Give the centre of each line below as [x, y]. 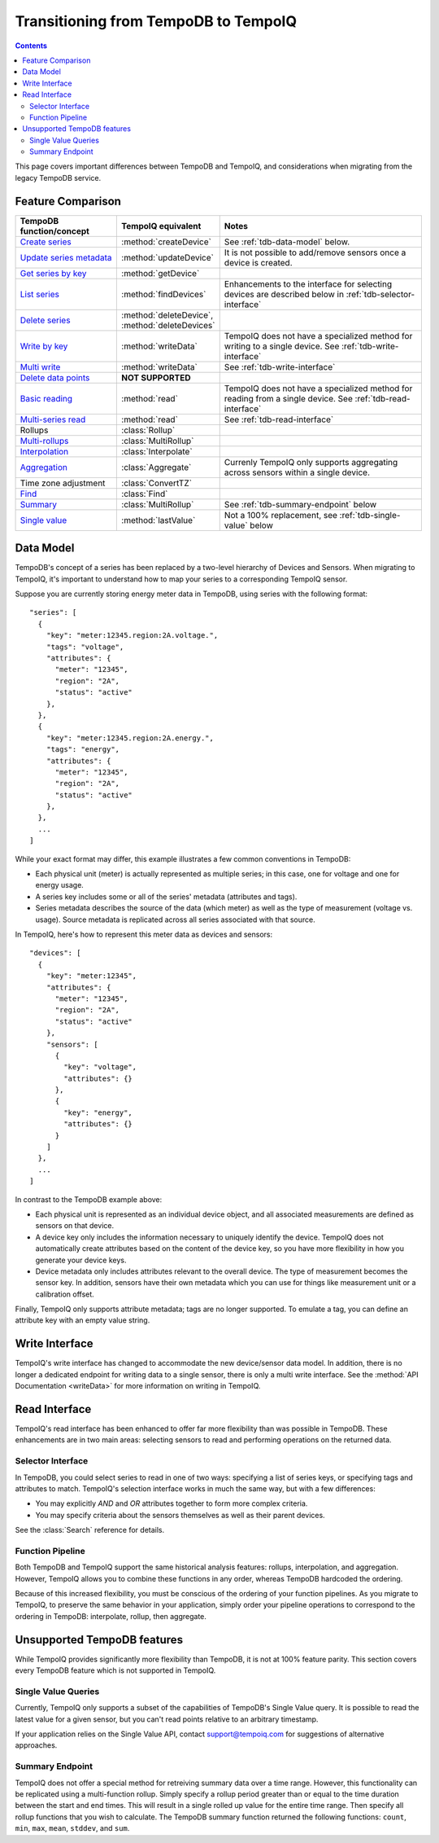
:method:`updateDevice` [168, 257]
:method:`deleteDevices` [168, 325]
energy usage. [60, 885]
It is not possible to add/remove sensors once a [315, 252]
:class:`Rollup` [148, 430]
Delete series [45, 320]
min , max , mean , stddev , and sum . [72, 1828]
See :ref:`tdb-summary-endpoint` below [300, 504]
